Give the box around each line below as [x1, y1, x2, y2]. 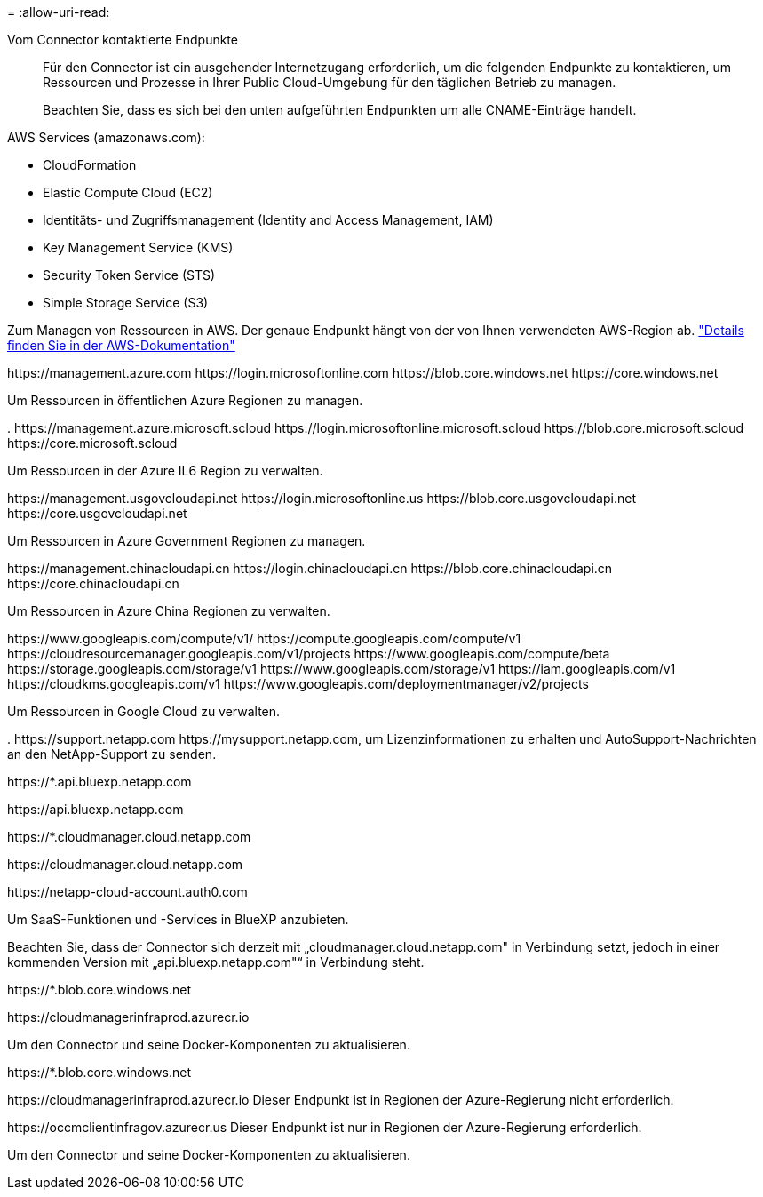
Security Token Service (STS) [43, 267, 216, 283]
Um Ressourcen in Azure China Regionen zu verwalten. [7, 603, 330, 618]
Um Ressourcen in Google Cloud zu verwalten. [7, 704, 281, 719]
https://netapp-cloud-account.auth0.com [7, 884, 248, 899]
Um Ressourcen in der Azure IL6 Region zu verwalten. [7, 463, 323, 478]
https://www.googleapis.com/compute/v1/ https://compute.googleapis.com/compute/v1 [7, 631, 521, 646]
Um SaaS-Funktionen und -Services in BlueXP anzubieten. [7, 912, 349, 927]
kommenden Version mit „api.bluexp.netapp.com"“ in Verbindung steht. [7, 954, 425, 970]
